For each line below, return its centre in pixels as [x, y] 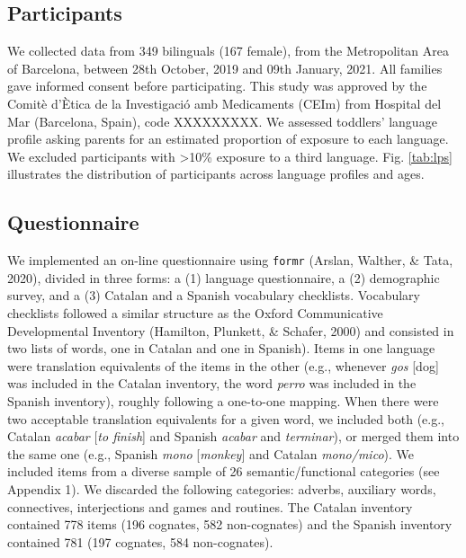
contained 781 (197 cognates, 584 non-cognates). [140, 541]
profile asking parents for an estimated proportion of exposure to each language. [228, 139]
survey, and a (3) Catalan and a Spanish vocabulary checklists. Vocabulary [214, 295]
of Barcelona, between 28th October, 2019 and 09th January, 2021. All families [225, 68]
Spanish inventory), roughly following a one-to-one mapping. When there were [223, 400]
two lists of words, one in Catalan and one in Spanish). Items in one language [221, 348]
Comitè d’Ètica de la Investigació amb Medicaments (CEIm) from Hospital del [224, 103]
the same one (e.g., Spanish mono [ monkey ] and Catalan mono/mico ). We [211, 453]
